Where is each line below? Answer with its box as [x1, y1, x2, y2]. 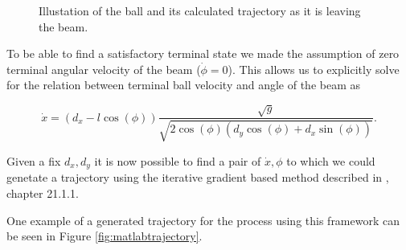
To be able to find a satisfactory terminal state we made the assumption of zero [6, 45, 400, 62]
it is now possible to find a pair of [94, 152, 261, 169]
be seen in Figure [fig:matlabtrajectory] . [6, 227, 203, 244]
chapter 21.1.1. [6, 184, 79, 201]
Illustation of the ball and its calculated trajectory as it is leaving [39, 2, 361, 18]
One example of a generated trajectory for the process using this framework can [6, 211, 400, 228]
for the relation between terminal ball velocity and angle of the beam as [6, 76, 361, 93]
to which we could [286, 152, 375, 169]
